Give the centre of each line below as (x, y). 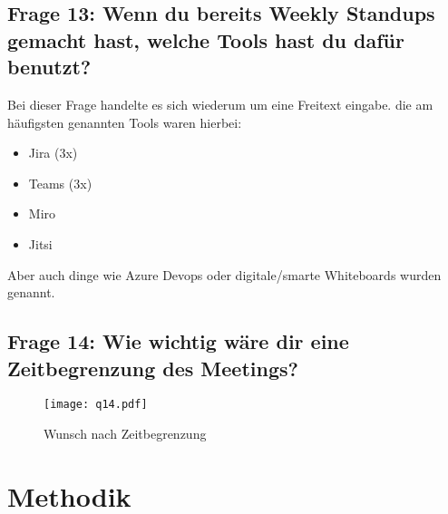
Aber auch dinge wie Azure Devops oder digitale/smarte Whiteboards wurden (224, 274)
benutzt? (49, 67)
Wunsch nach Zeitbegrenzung (125, 433)
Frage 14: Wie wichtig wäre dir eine (178, 341)
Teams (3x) (60, 183)
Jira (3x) (53, 153)
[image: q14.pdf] (96, 405)
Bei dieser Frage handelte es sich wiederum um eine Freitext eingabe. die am (220, 104)
